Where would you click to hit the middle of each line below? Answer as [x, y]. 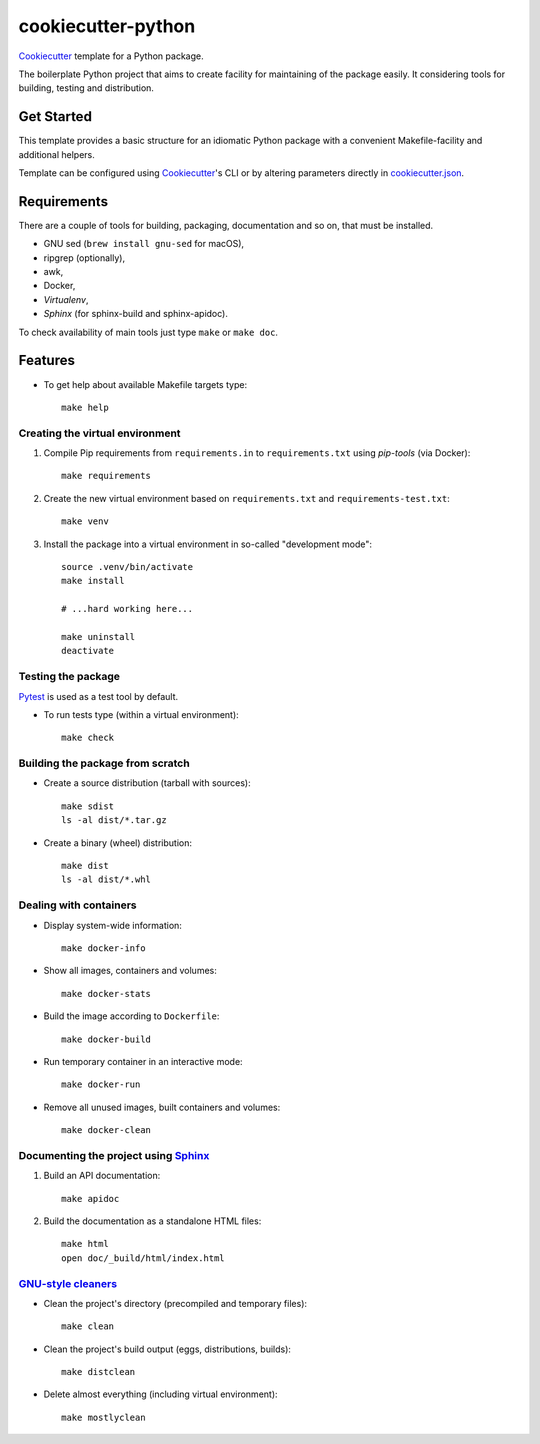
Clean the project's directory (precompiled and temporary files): [175, 1303]
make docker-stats [106, 993]
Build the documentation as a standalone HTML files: [152, 1221]
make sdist [88, 806]
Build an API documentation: [102, 1176]
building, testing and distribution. [86, 88]
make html [85, 1244]
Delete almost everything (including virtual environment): [161, 1394]
